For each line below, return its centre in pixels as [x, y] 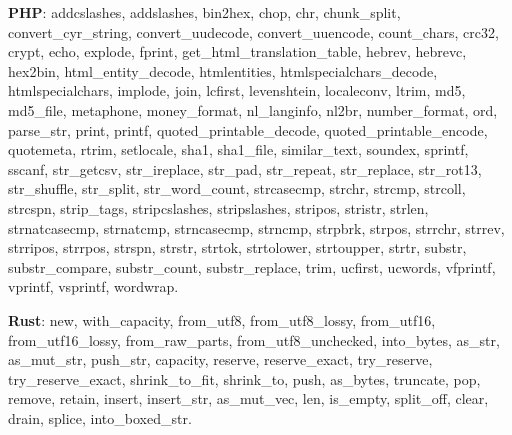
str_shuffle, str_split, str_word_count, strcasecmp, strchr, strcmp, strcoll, [237, 188]
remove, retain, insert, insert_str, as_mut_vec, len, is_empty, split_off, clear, [248, 398]
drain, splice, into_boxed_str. [100, 417]
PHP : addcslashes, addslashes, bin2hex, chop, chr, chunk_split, [204, 12]
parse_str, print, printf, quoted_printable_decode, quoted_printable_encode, [248, 129]
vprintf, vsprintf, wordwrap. [93, 286]
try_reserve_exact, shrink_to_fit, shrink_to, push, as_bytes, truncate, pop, [244, 378]
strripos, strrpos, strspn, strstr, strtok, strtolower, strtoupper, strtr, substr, [237, 247]
